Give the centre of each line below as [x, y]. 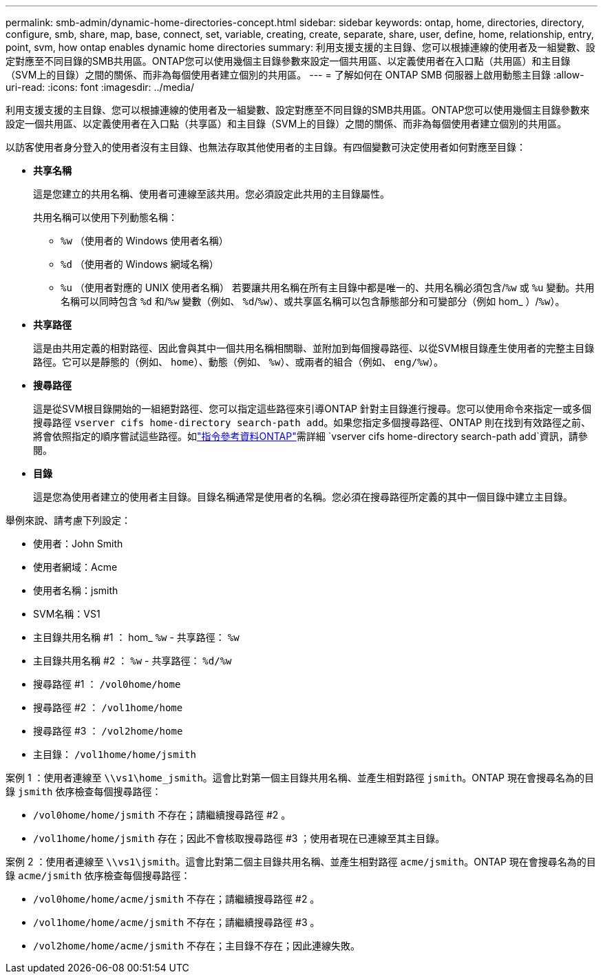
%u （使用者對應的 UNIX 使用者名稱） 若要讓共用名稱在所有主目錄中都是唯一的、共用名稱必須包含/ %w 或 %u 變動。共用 [328, 287]
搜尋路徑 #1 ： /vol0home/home [107, 684]
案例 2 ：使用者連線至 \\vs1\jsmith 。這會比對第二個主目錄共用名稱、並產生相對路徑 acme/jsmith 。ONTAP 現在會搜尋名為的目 [301, 862]
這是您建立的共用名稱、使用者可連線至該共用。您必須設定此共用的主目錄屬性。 [211, 194]
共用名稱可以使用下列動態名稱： [105, 217]
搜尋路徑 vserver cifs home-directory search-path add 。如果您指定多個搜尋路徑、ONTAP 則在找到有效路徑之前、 [312, 422]
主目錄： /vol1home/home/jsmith [115, 754]
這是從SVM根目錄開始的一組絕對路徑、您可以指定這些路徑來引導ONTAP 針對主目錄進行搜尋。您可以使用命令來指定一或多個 [312, 409]
